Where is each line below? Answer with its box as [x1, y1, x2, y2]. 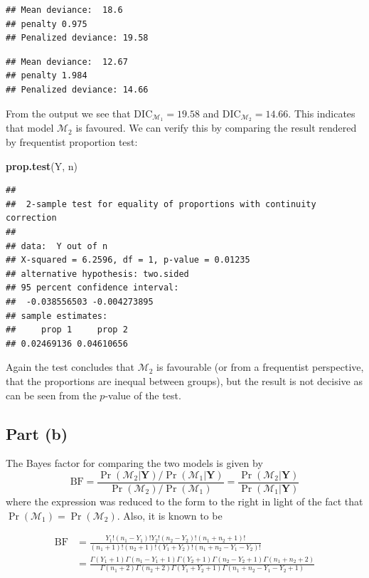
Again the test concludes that [6, 359, 134, 374]
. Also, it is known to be [117, 508, 223, 522]
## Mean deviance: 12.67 [6, 56, 128, 67]
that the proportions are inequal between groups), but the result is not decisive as [6, 373, 363, 388]
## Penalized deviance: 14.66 [6, 84, 149, 95]
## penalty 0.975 [6, 19, 87, 29]
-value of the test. [105, 387, 181, 402]
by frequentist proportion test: [6, 135, 138, 149]
